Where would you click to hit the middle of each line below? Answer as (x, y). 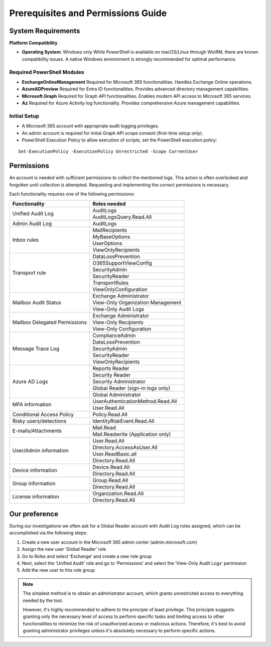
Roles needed (109, 204)
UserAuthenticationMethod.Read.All (135, 401)
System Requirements (45, 31)
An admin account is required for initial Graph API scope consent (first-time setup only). (112, 133)
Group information (34, 483)
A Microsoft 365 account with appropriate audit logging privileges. (90, 126)
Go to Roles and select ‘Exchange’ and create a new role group (87, 556)
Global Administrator (117, 395)
